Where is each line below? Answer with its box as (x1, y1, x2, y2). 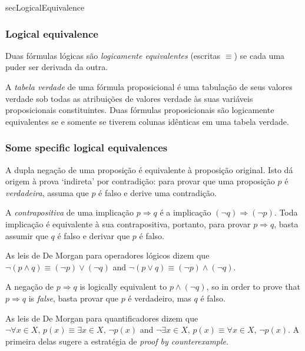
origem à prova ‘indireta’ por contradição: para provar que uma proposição (5, 175, 275, 187)
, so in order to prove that (206, 280, 300, 293)
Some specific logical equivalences (5, 140, 168, 155)
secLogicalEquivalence (5, 1, 85, 13)
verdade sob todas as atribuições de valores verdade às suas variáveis (5, 92, 253, 104)
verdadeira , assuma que (5, 186, 89, 198)
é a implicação (160, 206, 211, 218)
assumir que (5, 229, 48, 241)
